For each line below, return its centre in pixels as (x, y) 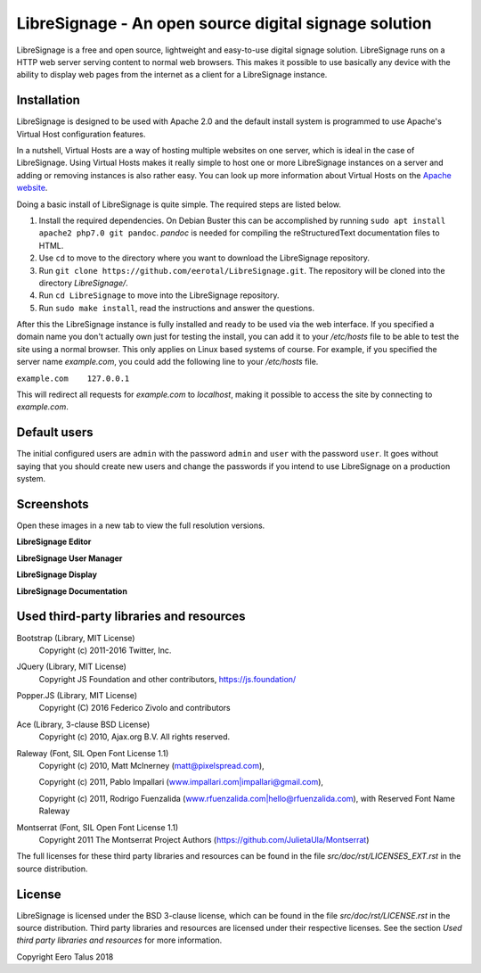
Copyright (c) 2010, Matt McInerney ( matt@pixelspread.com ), (151, 766)
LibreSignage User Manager (69, 558)
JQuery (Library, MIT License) (71, 667)
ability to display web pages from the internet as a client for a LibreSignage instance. (172, 75)
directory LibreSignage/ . (83, 283)
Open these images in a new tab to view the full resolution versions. (141, 525)
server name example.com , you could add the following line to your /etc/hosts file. (167, 362)
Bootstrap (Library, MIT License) (76, 638)
